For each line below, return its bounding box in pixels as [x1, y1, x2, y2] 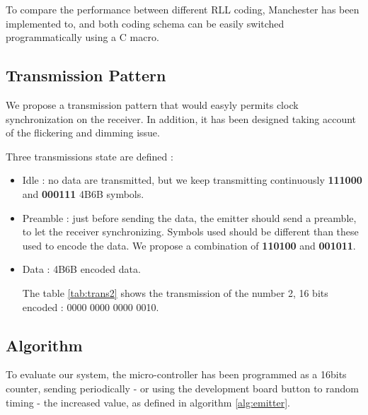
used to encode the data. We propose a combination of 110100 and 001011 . [22, 238, 356, 252]
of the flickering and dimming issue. [6, 125, 160, 140]
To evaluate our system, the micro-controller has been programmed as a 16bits [6, 367, 347, 382]
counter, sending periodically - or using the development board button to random [6, 380, 359, 395]
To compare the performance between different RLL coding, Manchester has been [6, 2, 360, 16]
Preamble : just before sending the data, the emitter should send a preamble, [22, 210, 357, 225]
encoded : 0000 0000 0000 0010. [22, 299, 159, 314]
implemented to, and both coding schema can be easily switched [6, 16, 284, 30]
